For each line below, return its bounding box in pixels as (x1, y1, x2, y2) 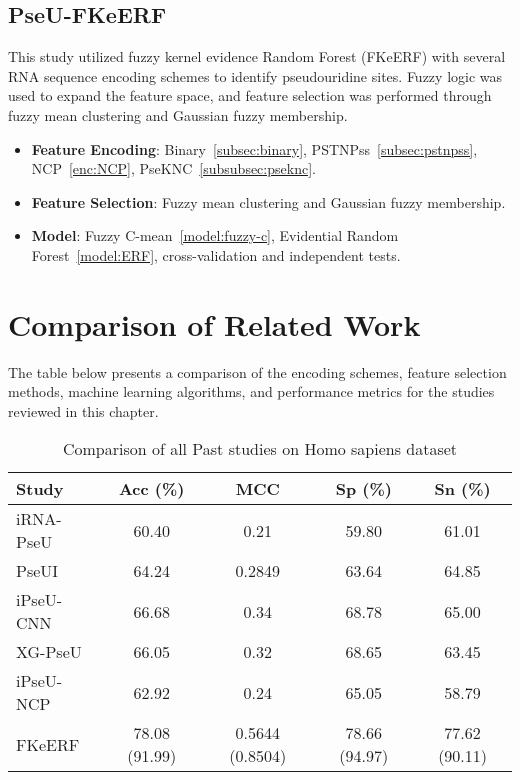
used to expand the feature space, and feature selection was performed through (8, 85, 492, 106)
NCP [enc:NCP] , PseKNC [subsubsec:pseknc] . (31, 158, 316, 179)
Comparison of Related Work (8, 303, 421, 344)
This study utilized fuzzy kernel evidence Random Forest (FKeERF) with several (8, 46, 506, 67)
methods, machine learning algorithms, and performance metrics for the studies (8, 381, 495, 402)
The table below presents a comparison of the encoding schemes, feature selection (8, 361, 507, 382)
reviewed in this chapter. (8, 400, 159, 421)
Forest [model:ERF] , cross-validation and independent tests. (31, 244, 401, 265)
